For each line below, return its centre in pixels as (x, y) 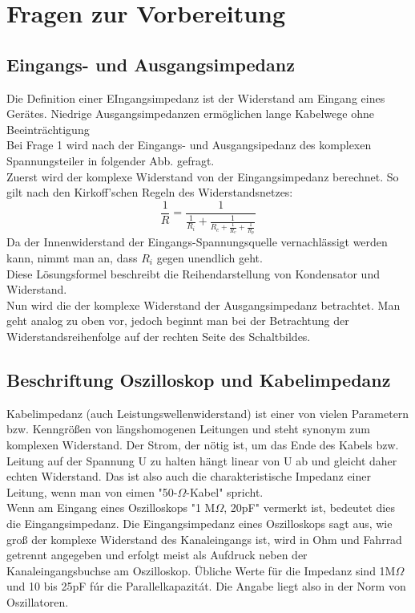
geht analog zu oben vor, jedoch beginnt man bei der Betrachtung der (178, 321)
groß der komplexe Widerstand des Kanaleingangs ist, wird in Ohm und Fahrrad (204, 539)
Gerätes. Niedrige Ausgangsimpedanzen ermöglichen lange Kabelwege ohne (190, 114)
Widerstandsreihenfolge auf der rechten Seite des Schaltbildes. (159, 336)
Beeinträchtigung (48, 129)
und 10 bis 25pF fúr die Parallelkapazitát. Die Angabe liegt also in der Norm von (206, 586)
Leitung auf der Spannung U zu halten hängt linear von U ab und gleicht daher (202, 460)
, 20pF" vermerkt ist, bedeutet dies (309, 507)
